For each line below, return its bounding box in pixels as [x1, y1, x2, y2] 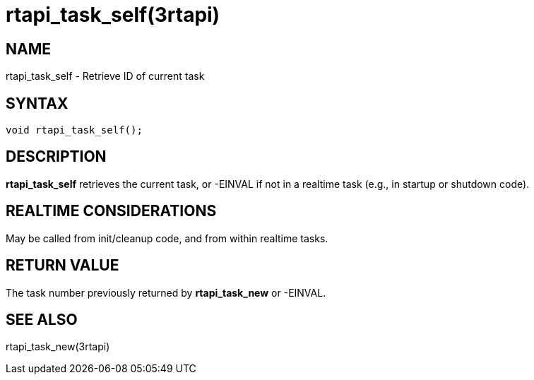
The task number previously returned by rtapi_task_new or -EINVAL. [6, 286, 326, 299]
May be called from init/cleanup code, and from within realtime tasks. [6, 232, 328, 244]
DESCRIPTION [6, 148, 107, 166]
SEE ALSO [6, 310, 78, 328]
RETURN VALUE [6, 256, 119, 275]
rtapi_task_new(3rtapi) [6, 340, 110, 353]
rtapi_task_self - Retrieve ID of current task [6, 70, 205, 83]
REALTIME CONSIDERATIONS [6, 202, 217, 220]
